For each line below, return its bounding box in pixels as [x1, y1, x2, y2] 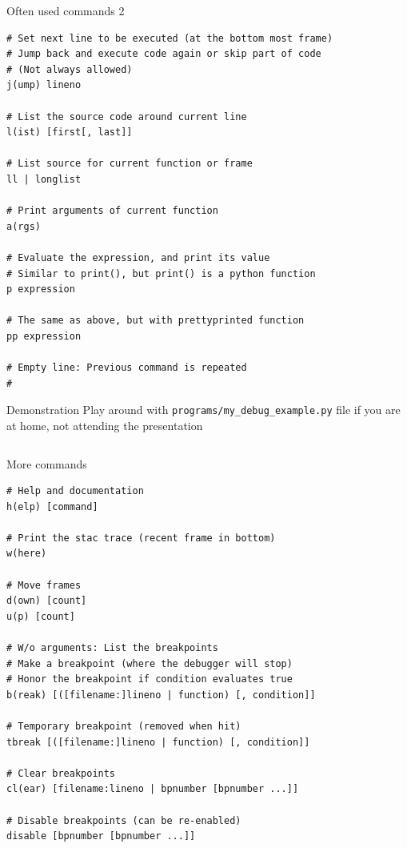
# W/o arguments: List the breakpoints [6, 642, 218, 654]
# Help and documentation [6, 485, 144, 497]
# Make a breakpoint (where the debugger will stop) [6, 657, 293, 669]
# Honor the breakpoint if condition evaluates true [6, 673, 293, 685]
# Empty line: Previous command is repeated [6, 362, 247, 374]
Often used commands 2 [6, 2, 125, 18]
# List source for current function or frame [6, 158, 253, 170]
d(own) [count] [6, 595, 87, 607]
